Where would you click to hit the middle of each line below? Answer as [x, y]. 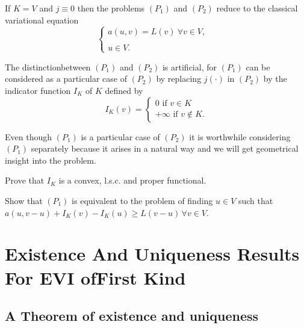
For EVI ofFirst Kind [95, 277]
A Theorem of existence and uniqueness [132, 316]
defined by [124, 90]
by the [275, 79]
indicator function [38, 90]
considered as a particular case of [66, 79]
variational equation [42, 20]
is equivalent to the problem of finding [142, 200]
